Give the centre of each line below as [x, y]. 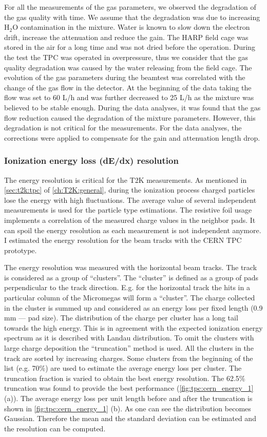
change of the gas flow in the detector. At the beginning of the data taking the [128, 87]
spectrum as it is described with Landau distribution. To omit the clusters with [129, 338]
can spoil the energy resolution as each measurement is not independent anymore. [133, 230]
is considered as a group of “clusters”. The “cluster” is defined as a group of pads [131, 277]
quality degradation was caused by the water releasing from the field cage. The [128, 67]
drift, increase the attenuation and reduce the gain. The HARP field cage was [126, 37]
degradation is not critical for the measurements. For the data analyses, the [123, 128]
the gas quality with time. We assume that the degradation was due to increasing [132, 17]
